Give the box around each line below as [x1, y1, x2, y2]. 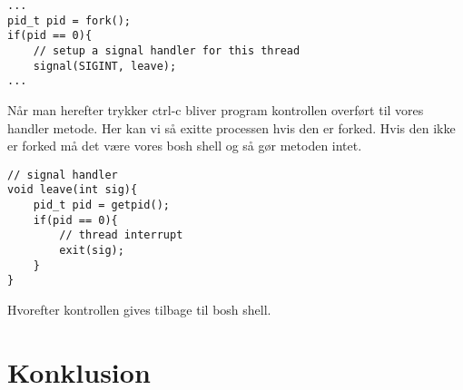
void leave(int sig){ [7, 183, 138, 197]
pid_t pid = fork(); [7, 14, 132, 27]
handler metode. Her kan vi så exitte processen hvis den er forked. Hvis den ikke [7, 118, 456, 137]
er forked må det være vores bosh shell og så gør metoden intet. [7, 136, 362, 155]
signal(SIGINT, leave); [33, 59, 177, 73]
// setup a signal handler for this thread [33, 44, 300, 57]
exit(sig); [59, 244, 124, 257]
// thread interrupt [59, 229, 183, 242]
